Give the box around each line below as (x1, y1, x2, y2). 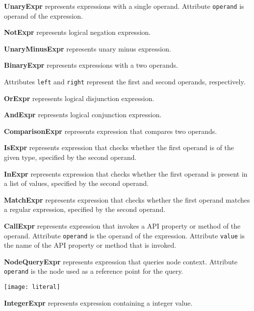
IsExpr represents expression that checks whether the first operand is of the (4, 142, 234, 153)
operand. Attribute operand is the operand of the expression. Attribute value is (4, 230, 245, 240)
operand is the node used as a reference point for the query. (4, 266, 183, 276)
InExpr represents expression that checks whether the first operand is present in (4, 168, 248, 179)
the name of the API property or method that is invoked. (4, 240, 177, 250)
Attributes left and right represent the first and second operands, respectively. (4, 77, 246, 87)
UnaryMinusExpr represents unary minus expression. (4, 43, 171, 53)
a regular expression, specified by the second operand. (4, 204, 166, 214)
